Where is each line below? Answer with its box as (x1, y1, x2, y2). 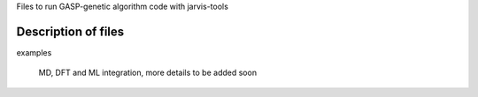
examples (16, 47, 52, 57)
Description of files (16, 24, 125, 39)
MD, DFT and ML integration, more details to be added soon (38, 67, 257, 78)
